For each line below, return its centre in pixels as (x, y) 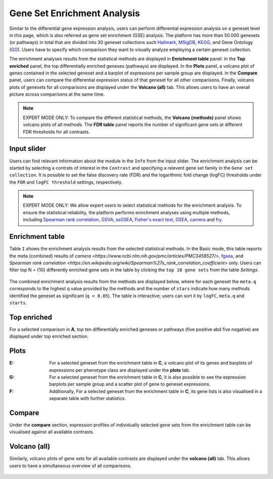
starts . (18, 303)
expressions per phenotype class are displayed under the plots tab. (120, 370)
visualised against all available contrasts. (52, 432)
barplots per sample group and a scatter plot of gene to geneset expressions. (130, 384)
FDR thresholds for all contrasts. (57, 132)
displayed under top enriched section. (49, 336)
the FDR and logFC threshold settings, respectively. (66, 182)
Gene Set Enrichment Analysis (75, 13)
